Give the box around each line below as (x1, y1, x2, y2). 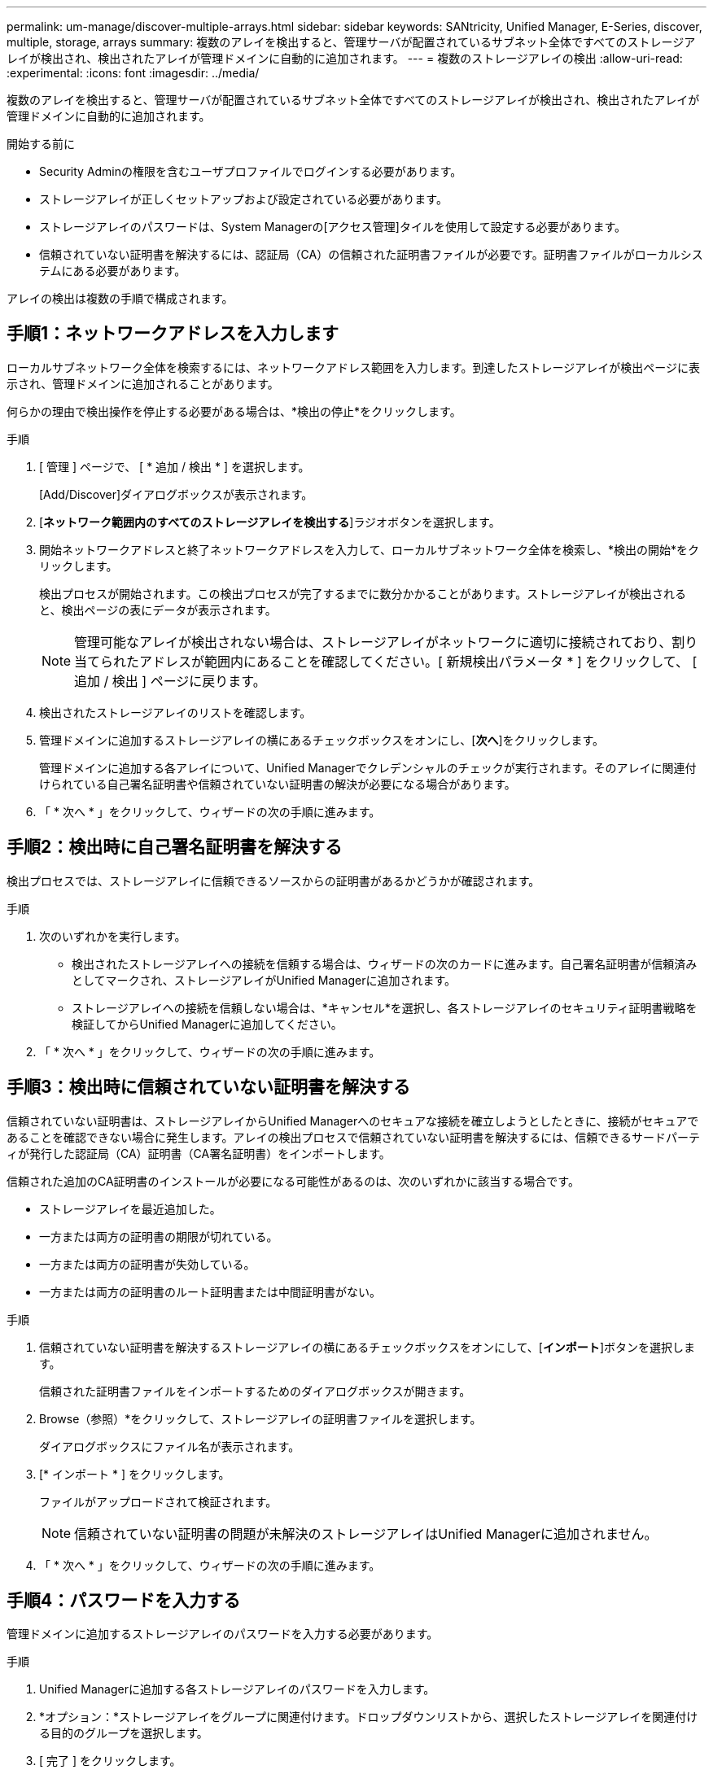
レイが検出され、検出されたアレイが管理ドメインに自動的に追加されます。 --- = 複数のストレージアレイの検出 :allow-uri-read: (7, 51, 683, 65)
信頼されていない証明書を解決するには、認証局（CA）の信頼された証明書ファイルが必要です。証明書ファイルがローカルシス (39, 247, 703, 261)
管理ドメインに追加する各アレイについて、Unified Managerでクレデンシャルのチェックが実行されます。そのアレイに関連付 (39, 760, 697, 775)
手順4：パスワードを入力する (7, 1589, 241, 1610)
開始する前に (7, 137, 75, 151)
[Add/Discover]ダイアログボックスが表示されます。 (39, 487, 313, 501)
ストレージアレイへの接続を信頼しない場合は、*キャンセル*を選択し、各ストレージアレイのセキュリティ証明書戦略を (72, 1000, 698, 1015)
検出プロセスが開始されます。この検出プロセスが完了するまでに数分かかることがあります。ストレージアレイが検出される (39, 586, 686, 601)
